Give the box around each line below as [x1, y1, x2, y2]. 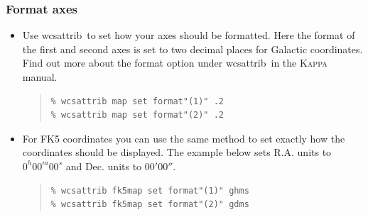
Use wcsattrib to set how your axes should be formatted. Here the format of [22, 28, 355, 43]
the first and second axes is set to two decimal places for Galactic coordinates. [22, 41, 363, 56]
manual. [22, 69, 58, 84]
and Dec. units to [65, 158, 142, 173]
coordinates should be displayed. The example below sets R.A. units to [22, 145, 332, 160]
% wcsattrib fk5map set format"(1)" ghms [50, 185, 249, 196]
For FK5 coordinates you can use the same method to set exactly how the [22, 130, 345, 145]
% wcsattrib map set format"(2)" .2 [50, 110, 224, 121]
